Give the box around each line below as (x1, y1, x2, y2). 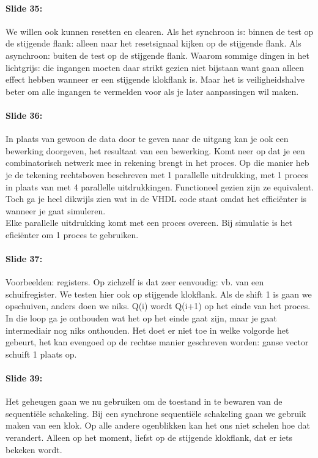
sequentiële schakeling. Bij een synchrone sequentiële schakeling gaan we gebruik (6, 407, 306, 419)
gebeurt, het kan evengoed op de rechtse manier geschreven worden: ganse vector (6, 336, 309, 348)
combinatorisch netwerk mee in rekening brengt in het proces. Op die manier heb (6, 156, 309, 169)
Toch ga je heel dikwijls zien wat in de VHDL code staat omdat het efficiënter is (6, 192, 307, 205)
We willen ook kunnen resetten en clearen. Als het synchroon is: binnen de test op (6, 24, 314, 37)
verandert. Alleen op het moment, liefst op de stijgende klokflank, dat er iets (6, 431, 292, 444)
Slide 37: (6, 252, 43, 265)
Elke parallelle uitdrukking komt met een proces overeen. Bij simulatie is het (6, 216, 292, 229)
